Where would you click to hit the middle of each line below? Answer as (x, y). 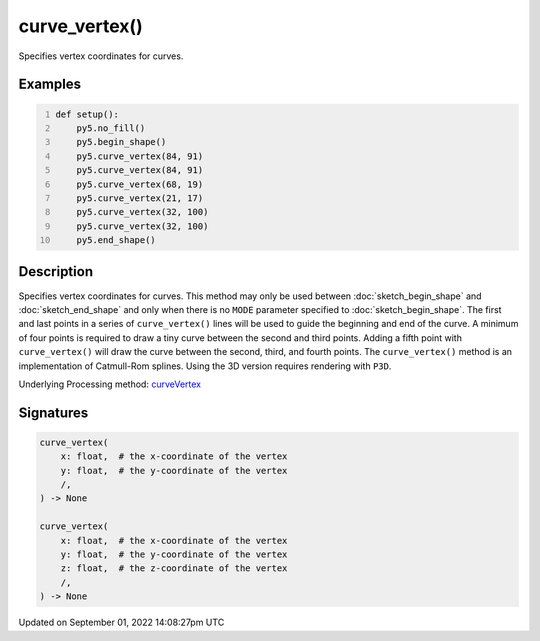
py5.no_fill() (111, 128)
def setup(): (87, 114)
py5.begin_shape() (121, 142)
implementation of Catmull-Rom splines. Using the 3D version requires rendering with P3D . (205, 366)
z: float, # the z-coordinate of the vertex (174, 568)
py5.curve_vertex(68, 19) (140, 184)
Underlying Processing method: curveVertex (110, 384)
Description (56, 271)
